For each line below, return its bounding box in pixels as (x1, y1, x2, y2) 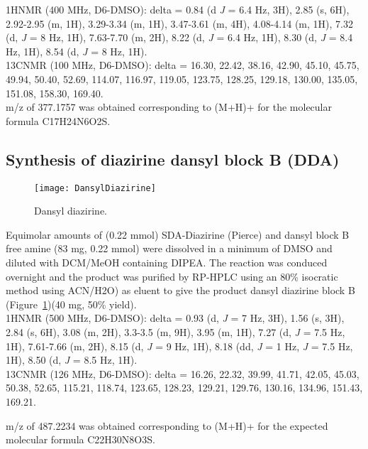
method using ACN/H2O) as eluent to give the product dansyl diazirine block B (6, 283, 355, 298)
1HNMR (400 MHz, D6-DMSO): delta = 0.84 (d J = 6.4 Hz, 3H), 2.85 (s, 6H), (6, 2, 350, 16)
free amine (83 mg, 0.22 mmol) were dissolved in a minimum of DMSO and (6, 241, 333, 256)
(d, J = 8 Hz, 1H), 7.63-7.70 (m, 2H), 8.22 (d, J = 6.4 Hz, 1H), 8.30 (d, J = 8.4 (6, 30, 353, 45)
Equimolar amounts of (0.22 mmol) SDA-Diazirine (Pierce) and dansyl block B (6, 227, 350, 242)
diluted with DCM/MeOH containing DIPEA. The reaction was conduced (6, 254, 328, 269)
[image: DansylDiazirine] (34, 183, 156, 193)
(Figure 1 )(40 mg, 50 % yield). (6, 296, 137, 311)
